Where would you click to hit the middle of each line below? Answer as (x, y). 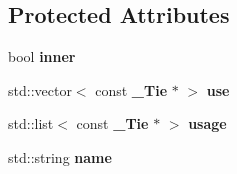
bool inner (42, 56)
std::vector (40, 89)
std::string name (60, 156)
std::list (31, 123)
